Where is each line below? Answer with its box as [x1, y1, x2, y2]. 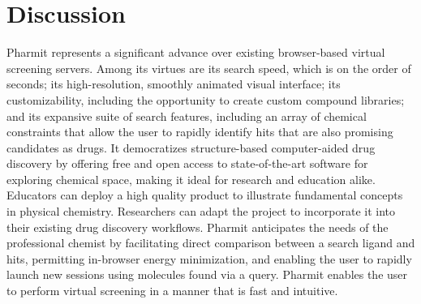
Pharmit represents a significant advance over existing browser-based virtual [6, 44, 385, 61]
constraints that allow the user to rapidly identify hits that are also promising [6, 123, 393, 140]
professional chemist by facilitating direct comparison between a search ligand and [6, 234, 415, 251]
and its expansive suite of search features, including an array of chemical [6, 107, 367, 124]
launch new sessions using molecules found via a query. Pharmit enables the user [6, 266, 408, 283]
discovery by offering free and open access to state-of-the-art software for [6, 155, 368, 172]
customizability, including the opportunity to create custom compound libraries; [6, 91, 405, 108]
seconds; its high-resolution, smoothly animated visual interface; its [6, 75, 341, 92]
